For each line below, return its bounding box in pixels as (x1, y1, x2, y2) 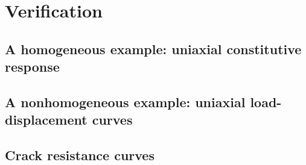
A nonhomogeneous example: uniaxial (5, 92, 246, 111)
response (5, 57, 60, 76)
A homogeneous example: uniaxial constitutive (5, 39, 302, 58)
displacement (5, 110, 88, 129)
